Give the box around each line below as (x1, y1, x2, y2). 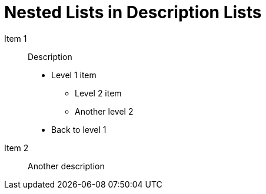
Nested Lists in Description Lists (4, 2, 262, 22)
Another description (28, 160, 105, 171)
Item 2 (4, 142, 29, 153)
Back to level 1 (51, 124, 107, 135)
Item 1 (4, 33, 27, 44)
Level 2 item (75, 88, 122, 98)
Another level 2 (75, 106, 134, 116)
